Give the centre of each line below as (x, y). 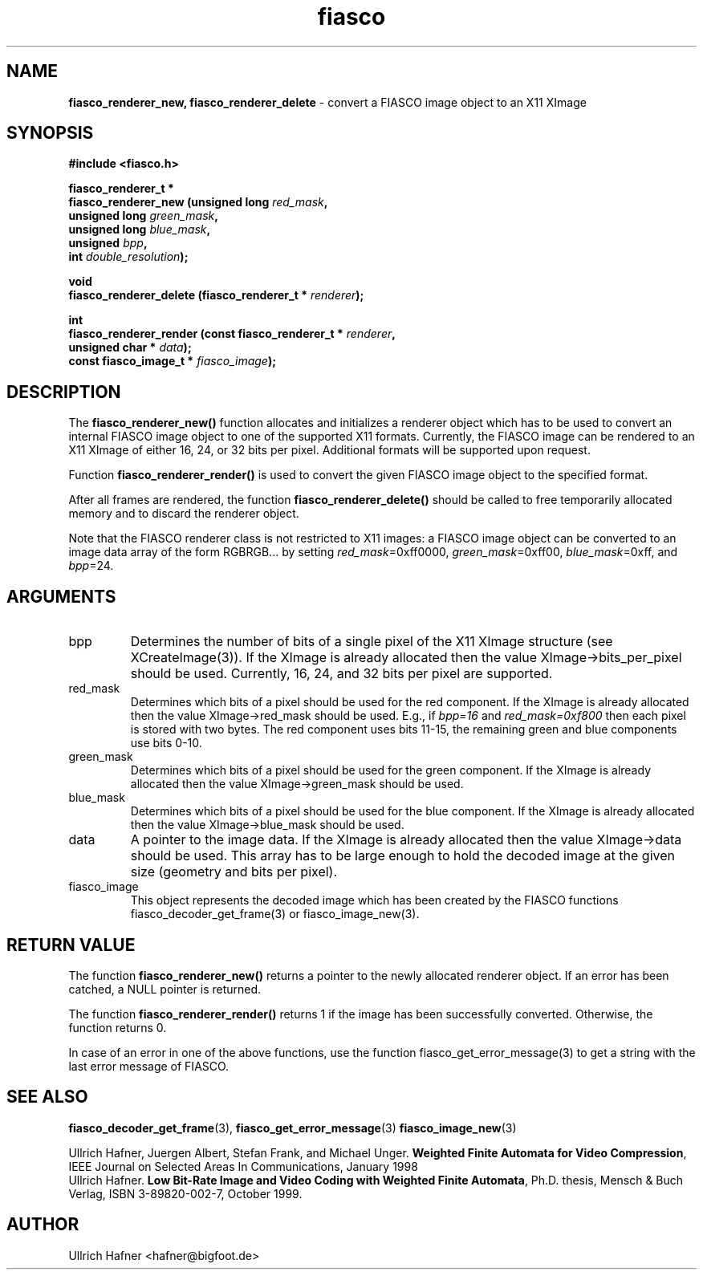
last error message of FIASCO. (149, 1066)
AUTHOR (43, 1225)
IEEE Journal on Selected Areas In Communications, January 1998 (243, 1166)
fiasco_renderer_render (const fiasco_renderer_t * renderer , (232, 334)
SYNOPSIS (50, 133)
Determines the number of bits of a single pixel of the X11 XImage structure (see (372, 642)
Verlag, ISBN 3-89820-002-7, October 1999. (185, 1193)
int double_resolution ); (128, 257)
